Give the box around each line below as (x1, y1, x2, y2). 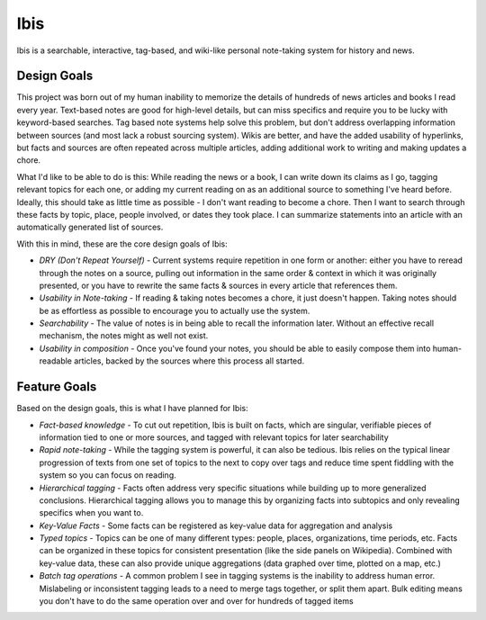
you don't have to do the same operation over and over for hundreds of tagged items (39, 596, 355, 607)
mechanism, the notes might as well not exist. (39, 330, 209, 341)
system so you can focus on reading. (39, 470, 177, 481)
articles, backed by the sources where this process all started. (73, 355, 305, 366)
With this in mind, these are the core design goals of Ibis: (16, 238, 229, 249)
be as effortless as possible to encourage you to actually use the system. (39, 305, 310, 316)
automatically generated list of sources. (16, 221, 164, 233)
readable (39, 355, 72, 366)
